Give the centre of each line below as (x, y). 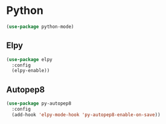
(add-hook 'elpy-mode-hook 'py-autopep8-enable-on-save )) (86, 115)
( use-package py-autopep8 (39, 103)
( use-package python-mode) (40, 27)
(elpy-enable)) (31, 71)
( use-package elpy (29, 59)
